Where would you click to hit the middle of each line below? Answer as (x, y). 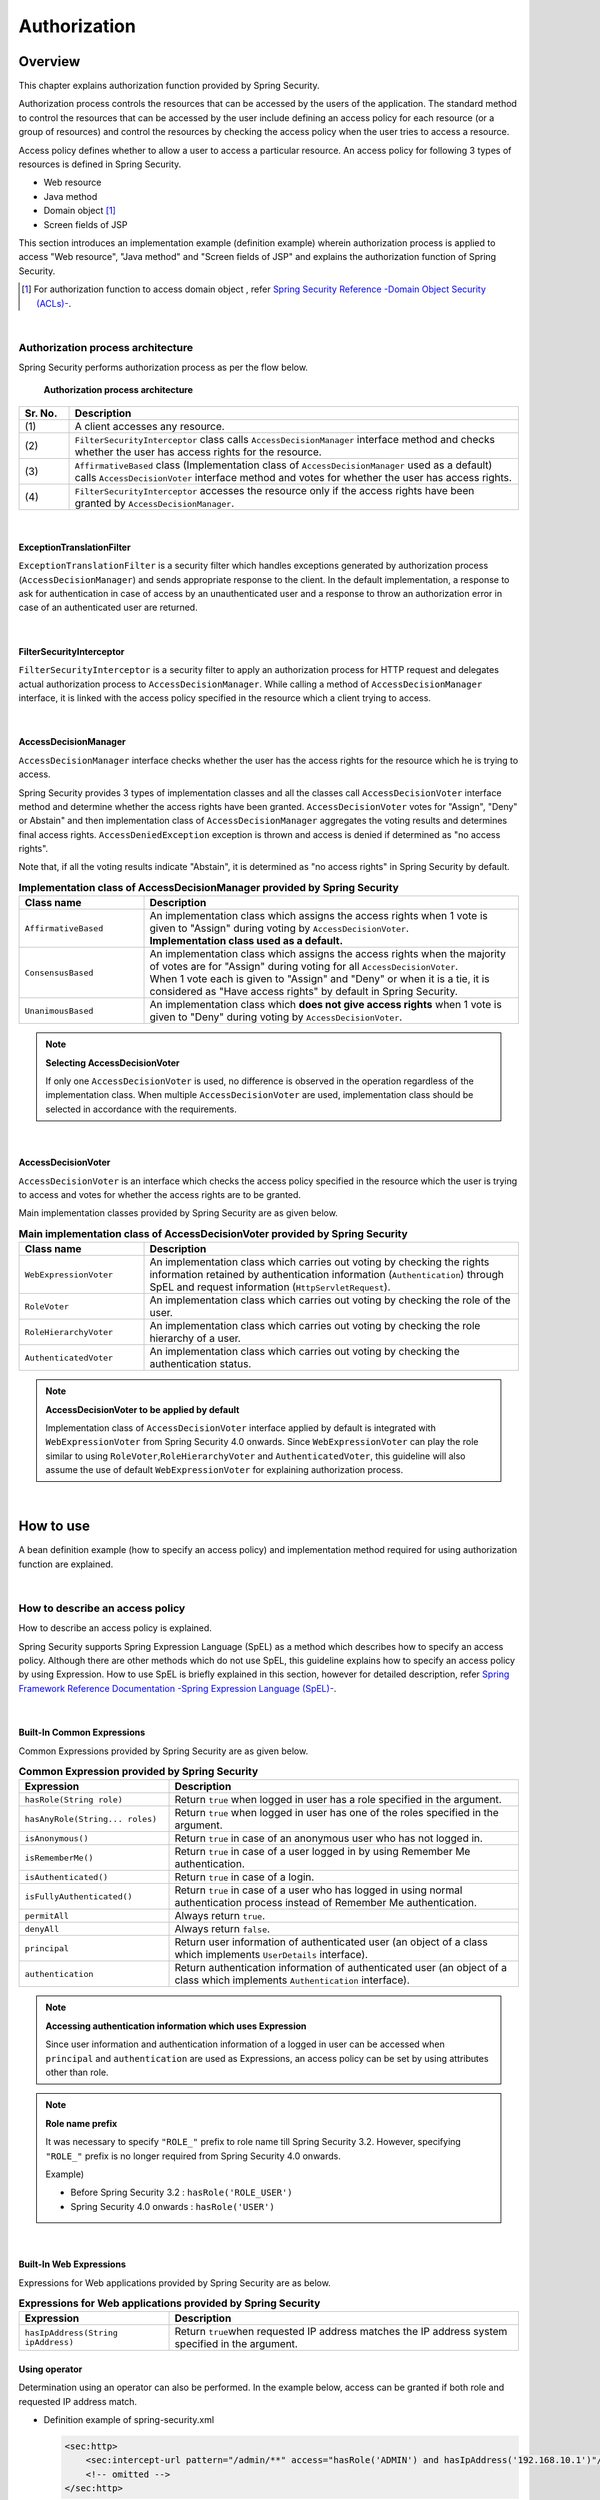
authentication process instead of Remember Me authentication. (325, 1903)
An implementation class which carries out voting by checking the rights (319, 1262)
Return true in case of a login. (244, 1877)
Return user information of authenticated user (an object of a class (331, 1942)
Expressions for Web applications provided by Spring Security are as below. (175, 2282)
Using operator (50, 2369)
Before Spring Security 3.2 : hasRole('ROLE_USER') (182, 2192)
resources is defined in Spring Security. (100, 164)
